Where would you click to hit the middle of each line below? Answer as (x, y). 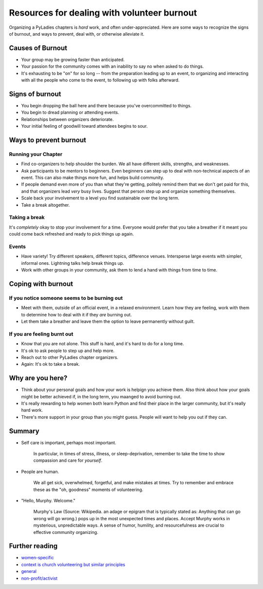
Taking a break (27, 217)
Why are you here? (38, 378)
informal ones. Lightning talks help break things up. (73, 263)
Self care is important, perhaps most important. (69, 442)
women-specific (38, 558)
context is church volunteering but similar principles (73, 564)
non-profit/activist (39, 578)
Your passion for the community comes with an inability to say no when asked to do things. (113, 66)
